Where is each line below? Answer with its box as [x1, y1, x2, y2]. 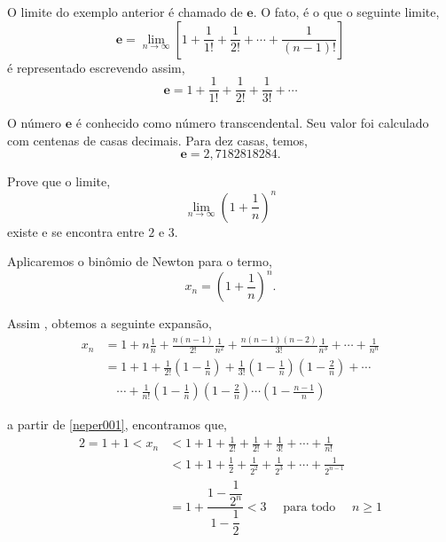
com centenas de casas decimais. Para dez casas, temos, [7, 130, 308, 149]
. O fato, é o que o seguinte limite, [253, 3, 440, 20]
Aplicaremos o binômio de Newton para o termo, [7, 252, 272, 271]
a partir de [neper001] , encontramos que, [7, 415, 227, 434]
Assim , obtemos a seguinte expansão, [7, 314, 212, 333]
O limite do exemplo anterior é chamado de [7, 3, 243, 20]
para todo [283, 500, 336, 514]
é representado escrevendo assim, [7, 58, 185, 76]
